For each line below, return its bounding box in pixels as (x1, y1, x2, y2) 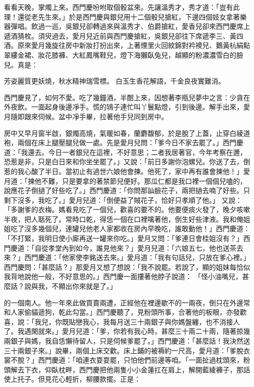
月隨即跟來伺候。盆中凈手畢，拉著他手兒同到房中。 (4, 111, 168, 121)
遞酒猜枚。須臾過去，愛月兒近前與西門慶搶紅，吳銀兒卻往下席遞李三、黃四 (4, 30, 243, 41)
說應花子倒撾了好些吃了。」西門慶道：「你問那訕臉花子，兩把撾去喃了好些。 (4, 185, 243, 195)
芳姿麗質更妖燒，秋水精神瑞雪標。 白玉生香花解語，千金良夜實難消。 (4, 76, 225, 86)
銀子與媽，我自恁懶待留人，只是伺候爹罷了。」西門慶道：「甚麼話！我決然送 (10, 336, 250, 345)
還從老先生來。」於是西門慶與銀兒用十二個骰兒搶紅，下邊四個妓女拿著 (17, 11, 240, 21)
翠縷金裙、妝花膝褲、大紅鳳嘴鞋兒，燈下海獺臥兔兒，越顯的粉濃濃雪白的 (4, 49, 236, 60)
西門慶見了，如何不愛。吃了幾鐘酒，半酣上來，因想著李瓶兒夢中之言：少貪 (4, 92, 243, 102)
